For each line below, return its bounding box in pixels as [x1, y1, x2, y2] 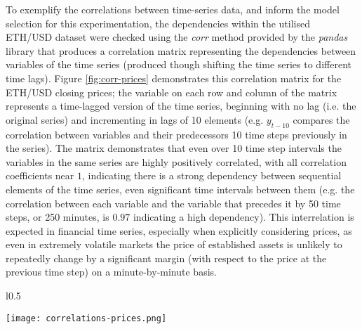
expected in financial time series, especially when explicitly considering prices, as [6, 223, 352, 238]
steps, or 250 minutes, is [6, 209, 109, 224]
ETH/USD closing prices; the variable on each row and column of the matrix [6, 84, 337, 99]
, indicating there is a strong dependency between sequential [81, 168, 342, 183]
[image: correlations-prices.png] [6, 313, 167, 323]
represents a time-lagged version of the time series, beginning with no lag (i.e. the [6, 98, 356, 113]
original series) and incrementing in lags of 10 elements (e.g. [6, 112, 264, 127]
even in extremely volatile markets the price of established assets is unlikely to [6, 237, 342, 252]
